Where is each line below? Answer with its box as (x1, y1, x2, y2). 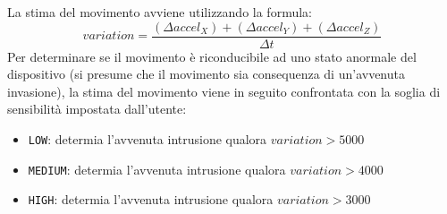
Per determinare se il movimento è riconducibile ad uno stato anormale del (7, 47, 417, 65)
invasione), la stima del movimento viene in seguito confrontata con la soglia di (7, 81, 441, 100)
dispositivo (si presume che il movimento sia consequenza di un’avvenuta (7, 64, 405, 83)
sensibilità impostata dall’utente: (7, 99, 187, 118)
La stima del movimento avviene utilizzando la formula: (7, 3, 312, 21)
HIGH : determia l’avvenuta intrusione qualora (28, 190, 274, 209)
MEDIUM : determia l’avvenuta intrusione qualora (28, 159, 286, 178)
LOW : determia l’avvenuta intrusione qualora (28, 130, 267, 149)
